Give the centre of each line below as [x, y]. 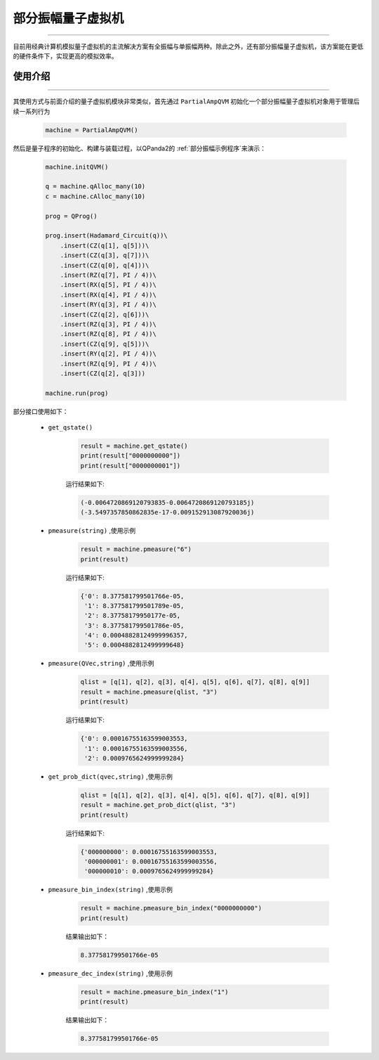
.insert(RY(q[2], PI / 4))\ [108, 354]
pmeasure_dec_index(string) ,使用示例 [111, 973]
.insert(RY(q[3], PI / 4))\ [108, 305]
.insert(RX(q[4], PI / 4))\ [108, 295]
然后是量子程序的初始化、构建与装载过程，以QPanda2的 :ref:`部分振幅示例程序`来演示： [140, 148]
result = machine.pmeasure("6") [136, 549]
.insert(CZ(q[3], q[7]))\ [105, 256]
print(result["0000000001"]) [131, 465]
